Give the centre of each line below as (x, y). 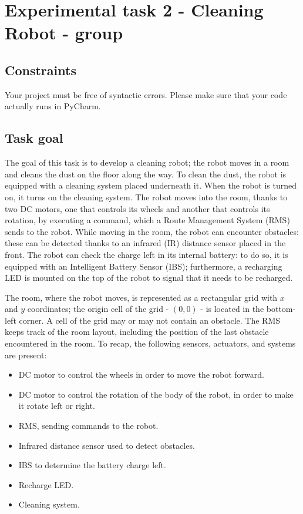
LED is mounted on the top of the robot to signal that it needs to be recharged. (149, 278)
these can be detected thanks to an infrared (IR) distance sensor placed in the (145, 243)
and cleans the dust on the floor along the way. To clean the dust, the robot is (146, 174)
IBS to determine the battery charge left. (92, 465)
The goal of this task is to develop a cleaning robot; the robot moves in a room (147, 162)
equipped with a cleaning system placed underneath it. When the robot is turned (151, 185)
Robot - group (64, 33)
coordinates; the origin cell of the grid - (98, 309)
